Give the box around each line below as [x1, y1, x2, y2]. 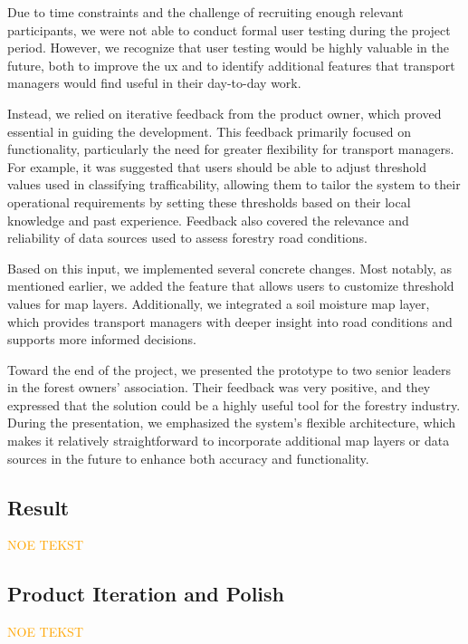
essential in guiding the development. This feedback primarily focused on [7, 121, 412, 140]
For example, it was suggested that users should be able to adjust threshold [7, 157, 426, 176]
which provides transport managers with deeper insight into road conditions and [7, 312, 453, 331]
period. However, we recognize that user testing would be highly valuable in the [7, 38, 449, 57]
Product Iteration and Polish [7, 580, 285, 608]
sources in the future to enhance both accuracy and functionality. [7, 448, 369, 467]
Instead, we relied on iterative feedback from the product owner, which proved [7, 103, 442, 122]
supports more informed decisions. [7, 330, 196, 349]
